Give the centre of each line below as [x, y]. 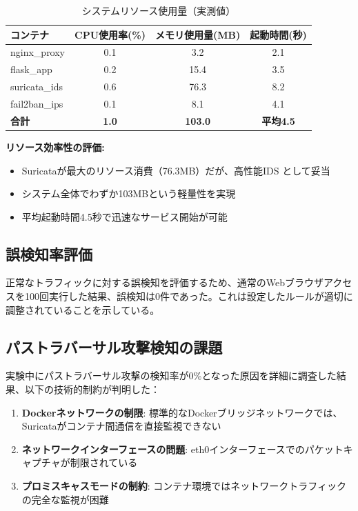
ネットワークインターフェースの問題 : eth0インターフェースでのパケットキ [187, 449]
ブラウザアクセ [318, 282]
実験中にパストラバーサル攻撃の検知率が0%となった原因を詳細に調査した [171, 375]
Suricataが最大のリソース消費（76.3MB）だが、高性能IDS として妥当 [176, 170]
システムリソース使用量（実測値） [159, 10]
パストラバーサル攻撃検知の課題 [114, 347]
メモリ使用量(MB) [198, 34]
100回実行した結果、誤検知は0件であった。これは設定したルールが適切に [189, 296]
